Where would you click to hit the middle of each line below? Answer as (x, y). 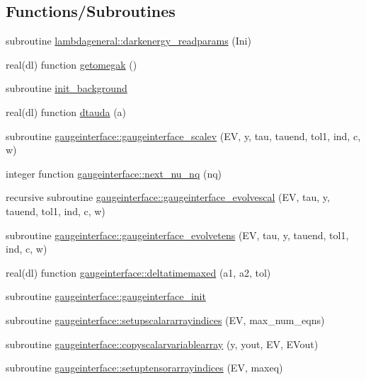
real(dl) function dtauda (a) (66, 111)
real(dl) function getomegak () (72, 64)
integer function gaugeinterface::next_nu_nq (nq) (114, 173)
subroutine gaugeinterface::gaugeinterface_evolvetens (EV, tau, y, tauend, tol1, (177, 235)
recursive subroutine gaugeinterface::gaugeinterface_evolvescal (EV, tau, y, (168, 197)
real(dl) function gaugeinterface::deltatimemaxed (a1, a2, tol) (138, 272)
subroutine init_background (67, 88)
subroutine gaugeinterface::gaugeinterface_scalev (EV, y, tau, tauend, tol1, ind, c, (183, 136)
